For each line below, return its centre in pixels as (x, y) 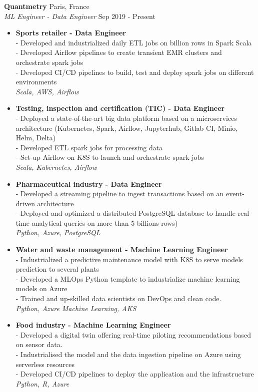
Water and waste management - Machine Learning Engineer (122, 249)
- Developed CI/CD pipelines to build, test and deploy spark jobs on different (135, 72)
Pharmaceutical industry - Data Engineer (89, 184)
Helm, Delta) (36, 138)
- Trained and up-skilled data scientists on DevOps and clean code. (118, 298)
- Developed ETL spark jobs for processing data (89, 147)
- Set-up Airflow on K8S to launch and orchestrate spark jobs (110, 157)
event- (235, 194)
